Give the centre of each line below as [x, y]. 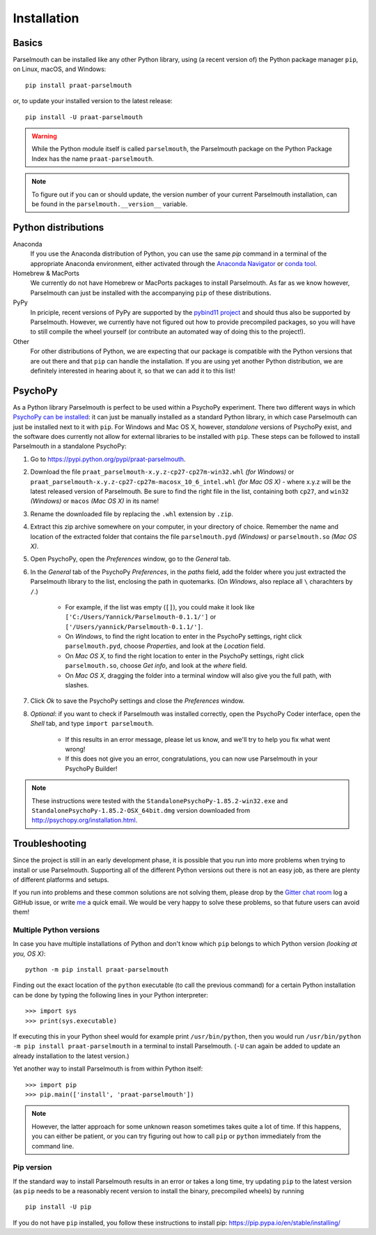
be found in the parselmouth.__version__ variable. [110, 204]
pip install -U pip [58, 1207]
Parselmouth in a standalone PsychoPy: [70, 446]
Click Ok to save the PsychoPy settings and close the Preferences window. [138, 701]
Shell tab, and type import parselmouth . [92, 724]
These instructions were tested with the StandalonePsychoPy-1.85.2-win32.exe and [160, 800]
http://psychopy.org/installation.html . [85, 820]
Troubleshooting [50, 844]
